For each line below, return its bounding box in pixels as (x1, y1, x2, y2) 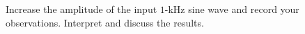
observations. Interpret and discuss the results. (6, 15, 204, 29)
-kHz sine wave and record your (164, 2, 299, 16)
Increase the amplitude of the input (6, 2, 157, 16)
